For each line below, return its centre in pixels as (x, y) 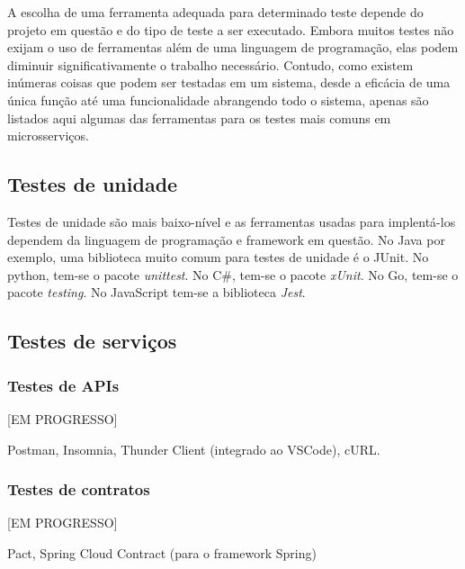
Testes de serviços (92, 341)
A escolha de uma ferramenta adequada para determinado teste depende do (215, 12)
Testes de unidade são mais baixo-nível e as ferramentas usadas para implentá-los (232, 221)
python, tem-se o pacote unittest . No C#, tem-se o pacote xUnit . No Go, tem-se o (233, 274)
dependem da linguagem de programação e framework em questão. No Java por (226, 239)
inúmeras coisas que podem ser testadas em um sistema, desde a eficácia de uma (229, 82)
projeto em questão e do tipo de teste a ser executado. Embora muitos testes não (231, 29)
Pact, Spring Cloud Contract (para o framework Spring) (162, 552)
